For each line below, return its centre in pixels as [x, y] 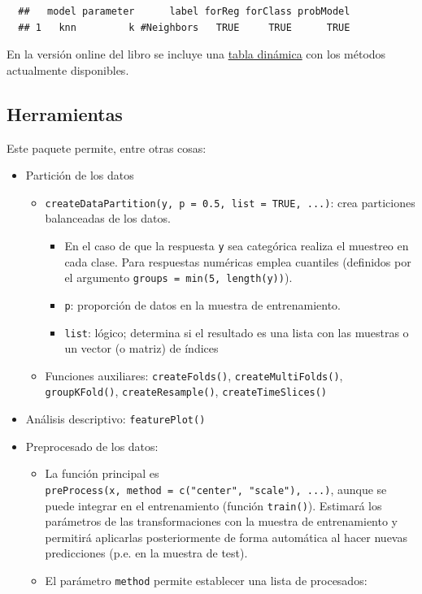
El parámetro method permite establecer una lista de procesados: [206, 581]
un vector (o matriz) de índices [141, 348]
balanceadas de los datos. [108, 218]
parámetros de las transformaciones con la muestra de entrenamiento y [222, 521]
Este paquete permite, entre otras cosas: [107, 147]
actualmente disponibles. [68, 69]
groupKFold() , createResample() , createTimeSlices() [186, 391]
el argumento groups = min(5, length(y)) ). [178, 277]
